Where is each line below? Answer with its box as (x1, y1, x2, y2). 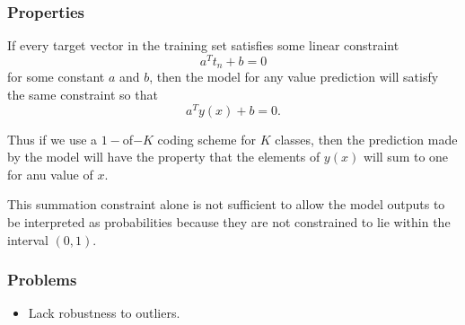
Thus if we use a (7, 129, 98, 148)
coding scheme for (157, 129, 256, 148)
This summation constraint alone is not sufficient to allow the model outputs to (7, 195, 445, 214)
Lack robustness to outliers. (28, 303, 180, 322)
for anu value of (7, 164, 93, 183)
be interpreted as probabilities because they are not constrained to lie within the (7, 212, 451, 231)
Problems (7, 268, 77, 291)
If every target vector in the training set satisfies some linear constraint (7, 36, 399, 55)
